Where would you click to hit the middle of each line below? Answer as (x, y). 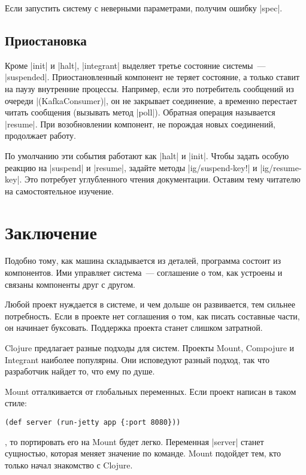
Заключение (51, 232)
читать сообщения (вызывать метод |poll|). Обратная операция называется (140, 112)
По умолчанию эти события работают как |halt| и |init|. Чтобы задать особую (147, 155)
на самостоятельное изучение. (59, 191)
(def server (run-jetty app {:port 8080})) (93, 422)
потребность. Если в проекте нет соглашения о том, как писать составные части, (152, 316)
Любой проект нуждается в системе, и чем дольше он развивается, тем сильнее (150, 304)
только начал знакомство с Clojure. (69, 465)
